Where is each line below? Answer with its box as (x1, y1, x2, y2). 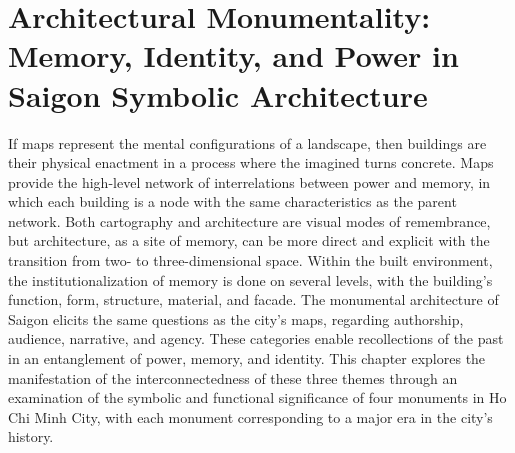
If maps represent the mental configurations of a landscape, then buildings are (8, 132, 487, 153)
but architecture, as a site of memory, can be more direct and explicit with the (8, 230, 490, 251)
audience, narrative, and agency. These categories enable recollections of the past (8, 328, 504, 349)
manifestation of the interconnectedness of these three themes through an (8, 367, 458, 388)
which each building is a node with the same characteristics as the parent (8, 191, 457, 212)
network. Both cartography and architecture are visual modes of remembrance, (8, 210, 491, 231)
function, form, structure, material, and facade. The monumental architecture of (8, 289, 499, 310)
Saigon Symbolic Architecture (8, 74, 428, 115)
